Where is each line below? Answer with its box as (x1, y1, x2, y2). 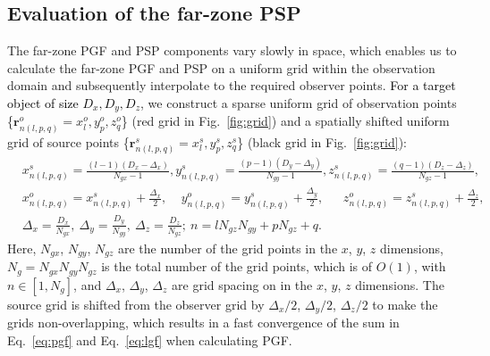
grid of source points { (7, 132, 130, 151)
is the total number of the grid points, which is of (101, 257, 373, 276)
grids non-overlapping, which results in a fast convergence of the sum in (7, 313, 400, 332)
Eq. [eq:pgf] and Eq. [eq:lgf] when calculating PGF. (7, 330, 292, 349)
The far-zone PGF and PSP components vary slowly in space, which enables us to (7, 41, 457, 60)
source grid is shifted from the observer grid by (7, 294, 265, 313)
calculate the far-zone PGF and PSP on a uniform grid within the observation (7, 58, 435, 77)
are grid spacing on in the (172, 275, 313, 294)
